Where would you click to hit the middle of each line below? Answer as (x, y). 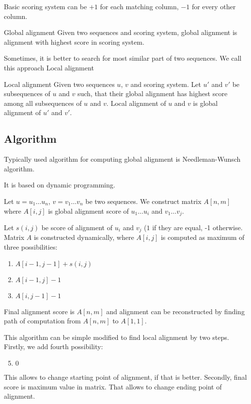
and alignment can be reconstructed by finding (175, 311)
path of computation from (42, 321)
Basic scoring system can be (46, 6)
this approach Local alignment (49, 67)
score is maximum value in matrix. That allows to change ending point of (113, 386)
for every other (214, 6)
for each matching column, (139, 6)
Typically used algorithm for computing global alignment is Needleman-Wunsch (122, 159)
